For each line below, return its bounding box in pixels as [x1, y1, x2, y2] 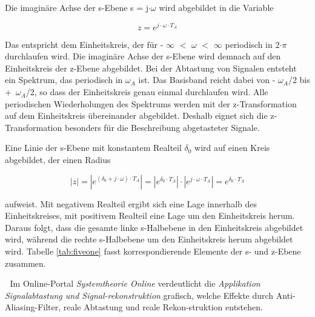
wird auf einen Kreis [194, 141, 270, 154]
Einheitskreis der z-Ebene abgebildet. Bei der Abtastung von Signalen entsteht [5, 61, 297, 74]
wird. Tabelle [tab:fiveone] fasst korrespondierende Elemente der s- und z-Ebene [5, 244, 301, 257]
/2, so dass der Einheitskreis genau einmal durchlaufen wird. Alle [25, 85, 268, 98]
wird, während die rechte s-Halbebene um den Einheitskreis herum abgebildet [5, 233, 293, 245]
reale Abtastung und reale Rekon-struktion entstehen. [63, 301, 263, 313]
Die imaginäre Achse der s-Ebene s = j [5, 1, 149, 13]
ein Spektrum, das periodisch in [5, 73, 123, 86]
